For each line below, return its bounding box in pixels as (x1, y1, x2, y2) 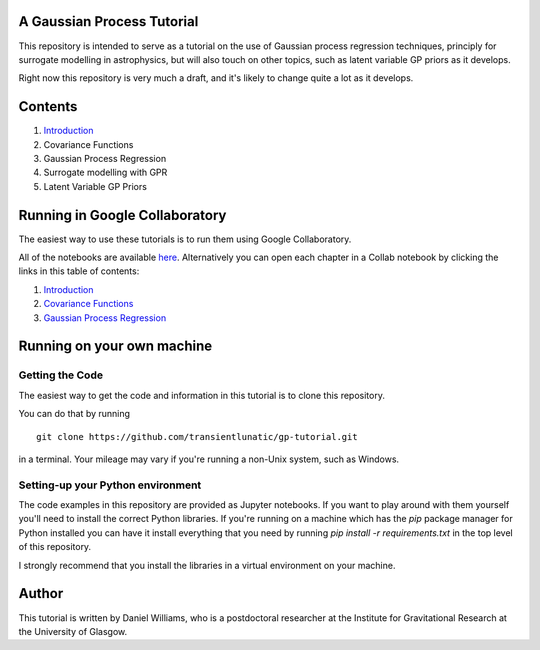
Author (18, 585, 64, 602)
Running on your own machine (18, 338, 213, 355)
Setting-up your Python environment (18, 478, 202, 492)
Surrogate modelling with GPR (43, 166, 168, 179)
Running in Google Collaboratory (18, 206, 227, 224)
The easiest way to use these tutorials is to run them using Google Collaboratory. (18, 233, 352, 245)
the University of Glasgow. (18, 625, 128, 637)
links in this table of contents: (18, 265, 140, 277)
